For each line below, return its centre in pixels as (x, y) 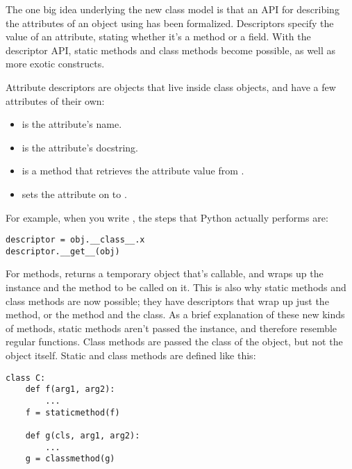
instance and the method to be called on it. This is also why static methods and (176, 287)
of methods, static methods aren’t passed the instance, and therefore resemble (171, 328)
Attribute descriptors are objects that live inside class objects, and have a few (171, 87)
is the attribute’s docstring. (80, 147)
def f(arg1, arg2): (70, 389)
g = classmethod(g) (70, 459)
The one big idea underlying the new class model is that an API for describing (173, 9)
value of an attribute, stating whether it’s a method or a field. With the (158, 36)
